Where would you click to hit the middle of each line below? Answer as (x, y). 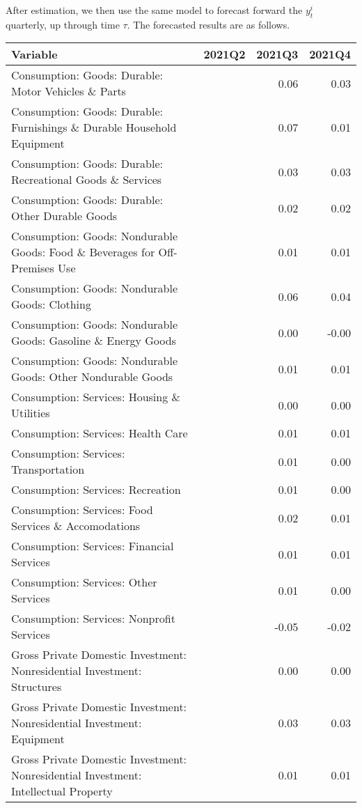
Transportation (48, 469)
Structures (37, 687)
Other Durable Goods (64, 216)
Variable (34, 54)
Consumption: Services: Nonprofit (93, 619)
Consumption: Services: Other (84, 582)
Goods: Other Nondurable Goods (92, 377)
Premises (33, 268)
